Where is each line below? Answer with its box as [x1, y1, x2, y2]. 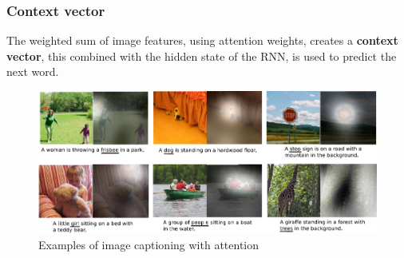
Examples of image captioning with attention [38, 236, 259, 252]
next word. [6, 63, 59, 80]
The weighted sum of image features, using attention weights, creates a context [6, 32, 398, 49]
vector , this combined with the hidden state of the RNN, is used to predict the [6, 47, 397, 64]
